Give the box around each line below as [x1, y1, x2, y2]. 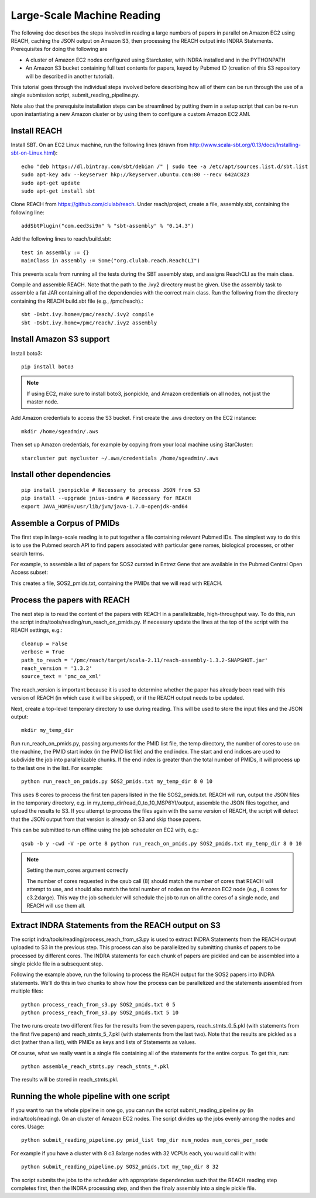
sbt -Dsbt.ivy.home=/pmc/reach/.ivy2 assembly [21, 319, 157, 326]
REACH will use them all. [26, 902, 86, 909]
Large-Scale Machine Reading [11, 9, 161, 22]
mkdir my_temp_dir [21, 727, 74, 734]
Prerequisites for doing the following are [11, 46, 108, 53]
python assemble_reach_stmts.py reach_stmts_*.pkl [21, 1063, 170, 1070]
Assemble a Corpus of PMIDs [11, 518, 120, 528]
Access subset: [11, 569, 48, 576]
